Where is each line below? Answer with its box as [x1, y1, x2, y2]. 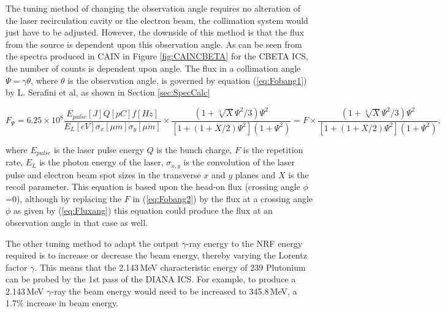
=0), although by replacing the [6, 192, 122, 205]
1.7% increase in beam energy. [6, 296, 119, 309]
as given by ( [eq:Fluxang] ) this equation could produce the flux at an [13, 204, 273, 217]
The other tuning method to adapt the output [6, 236, 179, 249]
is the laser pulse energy [53, 143, 144, 156]
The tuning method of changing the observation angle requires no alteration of [6, 2, 301, 14]
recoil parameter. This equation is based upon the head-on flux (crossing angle [6, 180, 300, 193]
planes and [235, 168, 276, 181]
